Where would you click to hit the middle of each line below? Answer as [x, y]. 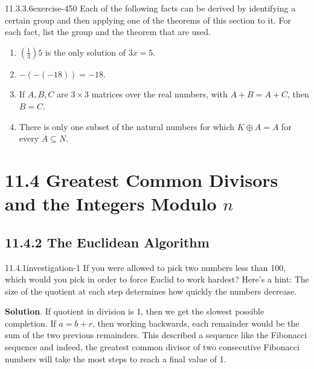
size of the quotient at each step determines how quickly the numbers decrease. [151, 291]
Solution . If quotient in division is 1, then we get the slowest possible [135, 311]
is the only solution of [85, 52]
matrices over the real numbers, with [159, 94]
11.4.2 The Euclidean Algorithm [107, 242]
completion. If [30, 323]
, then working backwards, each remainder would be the [196, 323]
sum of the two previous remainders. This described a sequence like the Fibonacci [156, 335]
